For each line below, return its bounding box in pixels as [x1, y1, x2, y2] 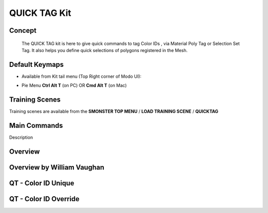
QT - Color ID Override [9, 195, 79, 203]
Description [9, 134, 33, 141]
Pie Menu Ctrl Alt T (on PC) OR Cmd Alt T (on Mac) [21, 82, 127, 89]
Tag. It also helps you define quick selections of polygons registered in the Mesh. [21, 47, 188, 53]
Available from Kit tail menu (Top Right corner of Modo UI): [21, 73, 141, 79]
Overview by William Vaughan [9, 163, 104, 171]
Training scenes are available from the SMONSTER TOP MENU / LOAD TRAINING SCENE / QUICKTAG [9, 108, 218, 114]
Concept [9, 26, 37, 35]
